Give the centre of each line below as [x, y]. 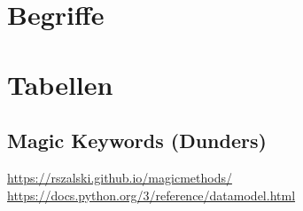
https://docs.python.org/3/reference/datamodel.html [151, 195]
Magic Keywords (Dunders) [137, 141]
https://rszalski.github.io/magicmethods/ [120, 177]
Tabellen [60, 84]
